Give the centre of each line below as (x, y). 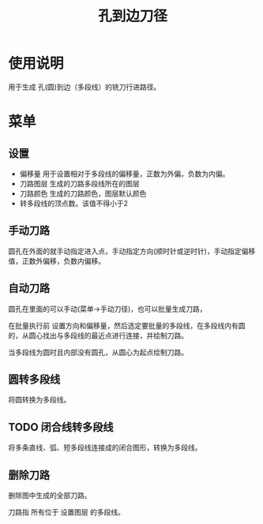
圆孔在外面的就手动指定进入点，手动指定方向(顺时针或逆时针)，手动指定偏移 (132, 251)
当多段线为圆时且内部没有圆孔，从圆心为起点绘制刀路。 (98, 352)
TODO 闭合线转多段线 (61, 427)
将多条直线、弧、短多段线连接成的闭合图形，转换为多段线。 (105, 447)
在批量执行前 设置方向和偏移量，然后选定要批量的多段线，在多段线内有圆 (127, 325)
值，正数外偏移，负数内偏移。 (56, 260)
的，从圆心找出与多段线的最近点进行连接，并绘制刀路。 (98, 335)
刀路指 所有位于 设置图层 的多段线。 (66, 512)
